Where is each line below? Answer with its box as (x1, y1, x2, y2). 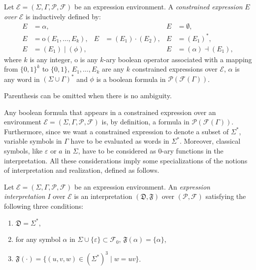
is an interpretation (74, 191, 132, 201)
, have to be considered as (78, 146, 156, 156)
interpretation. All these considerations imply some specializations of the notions (4, 155, 248, 165)
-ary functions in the (161, 146, 224, 156)
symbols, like (4, 146, 43, 156)
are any (101, 64, 125, 74)
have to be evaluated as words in (70, 136, 169, 146)
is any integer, (30, 54, 72, 64)
